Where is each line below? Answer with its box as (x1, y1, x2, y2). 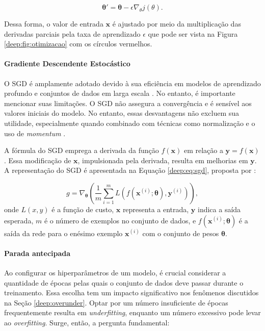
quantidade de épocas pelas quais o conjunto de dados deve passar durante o (4, 277, 244, 288)
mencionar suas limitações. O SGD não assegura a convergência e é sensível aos (4, 97, 252, 108)
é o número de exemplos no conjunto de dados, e (44, 215, 196, 225)
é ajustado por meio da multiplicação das (112, 18, 241, 29)
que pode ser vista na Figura (148, 28, 238, 39)
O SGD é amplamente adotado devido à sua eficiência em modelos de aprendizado (4, 78, 261, 88)
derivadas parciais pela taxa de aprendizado (4, 28, 141, 39)
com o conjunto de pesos (142, 227, 219, 238)
